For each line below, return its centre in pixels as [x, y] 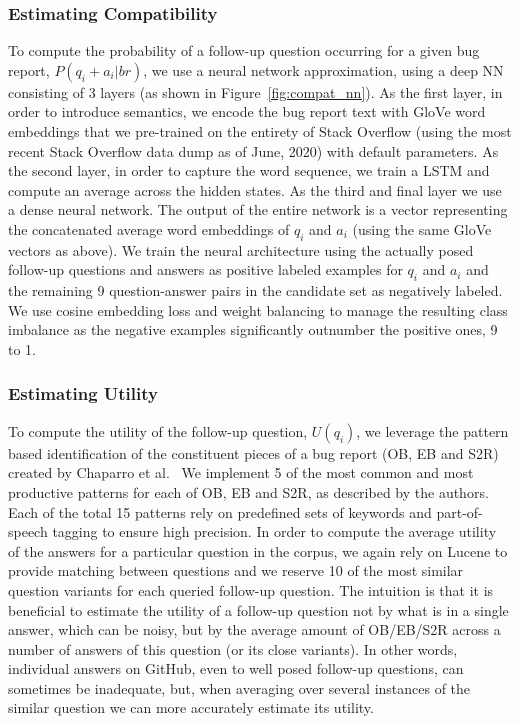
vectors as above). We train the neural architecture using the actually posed [241, 249]
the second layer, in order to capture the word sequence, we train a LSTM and [249, 170]
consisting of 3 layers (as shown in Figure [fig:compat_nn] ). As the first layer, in [255, 91]
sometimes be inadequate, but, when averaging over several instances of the [239, 687]
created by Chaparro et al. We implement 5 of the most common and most [241, 472]
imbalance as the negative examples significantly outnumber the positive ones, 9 [253, 329]
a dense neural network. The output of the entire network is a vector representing [258, 209]
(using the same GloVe [422, 228]
